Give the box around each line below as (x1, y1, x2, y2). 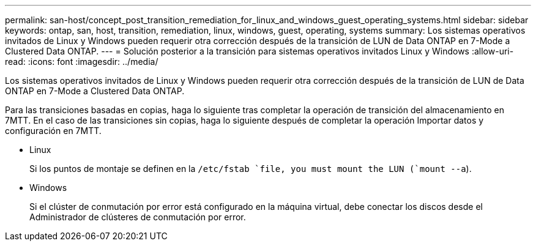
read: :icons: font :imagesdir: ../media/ (5, 56, 158, 67)
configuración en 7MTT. (5, 125, 102, 136)
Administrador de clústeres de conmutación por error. (29, 212, 246, 222)
